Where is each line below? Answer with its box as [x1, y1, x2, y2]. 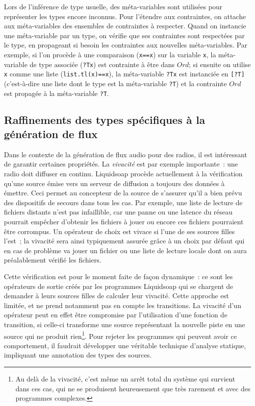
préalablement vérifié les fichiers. [4, 255, 102, 265]
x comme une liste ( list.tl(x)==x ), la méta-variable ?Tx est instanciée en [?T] [4, 69, 245, 79]
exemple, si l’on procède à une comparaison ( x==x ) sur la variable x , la [4, 49, 216, 59]
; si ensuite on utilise [189, 59, 251, 69]
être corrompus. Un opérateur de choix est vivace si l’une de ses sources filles [4, 226, 235, 236]
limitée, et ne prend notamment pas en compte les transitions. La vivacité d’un [4, 300, 241, 310]
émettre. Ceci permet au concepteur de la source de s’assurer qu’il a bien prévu [4, 188, 242, 198]
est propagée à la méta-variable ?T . [4, 88, 109, 98]
